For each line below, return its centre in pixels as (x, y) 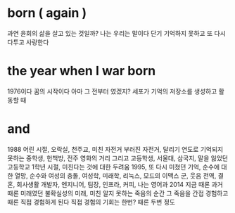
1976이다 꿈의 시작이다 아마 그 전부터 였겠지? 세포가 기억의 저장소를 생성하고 (112, 91)
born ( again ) (47, 13)
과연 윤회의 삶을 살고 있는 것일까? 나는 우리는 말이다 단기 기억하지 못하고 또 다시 (117, 33)
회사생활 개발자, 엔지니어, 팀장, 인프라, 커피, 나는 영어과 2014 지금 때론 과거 (120, 184)
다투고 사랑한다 (28, 42)
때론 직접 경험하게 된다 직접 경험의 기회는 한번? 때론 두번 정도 (91, 202)
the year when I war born (82, 71)
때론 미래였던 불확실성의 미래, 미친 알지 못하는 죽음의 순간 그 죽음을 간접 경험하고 (118, 193)
